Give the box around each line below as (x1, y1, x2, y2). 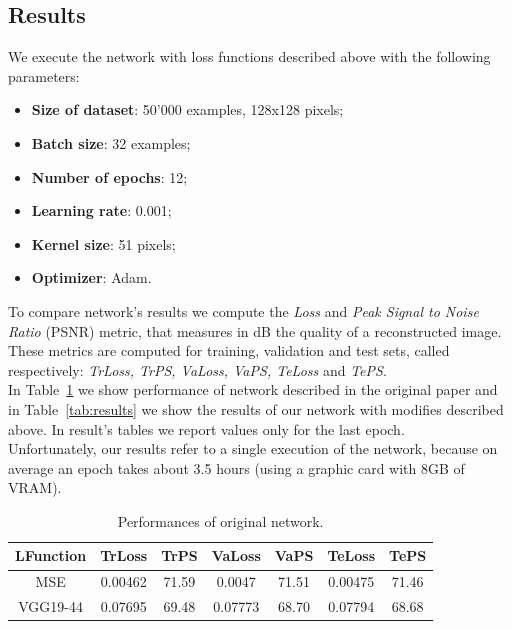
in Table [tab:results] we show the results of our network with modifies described (8, 398, 504, 419)
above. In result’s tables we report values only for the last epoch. (8, 418, 405, 439)
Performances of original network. (117, 510, 324, 531)
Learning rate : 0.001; (31, 200, 172, 221)
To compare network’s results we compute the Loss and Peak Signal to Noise (8, 300, 479, 321)
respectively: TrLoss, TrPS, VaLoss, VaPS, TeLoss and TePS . (8, 359, 387, 380)
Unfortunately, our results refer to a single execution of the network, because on (8, 438, 498, 459)
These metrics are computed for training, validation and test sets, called (8, 340, 450, 361)
